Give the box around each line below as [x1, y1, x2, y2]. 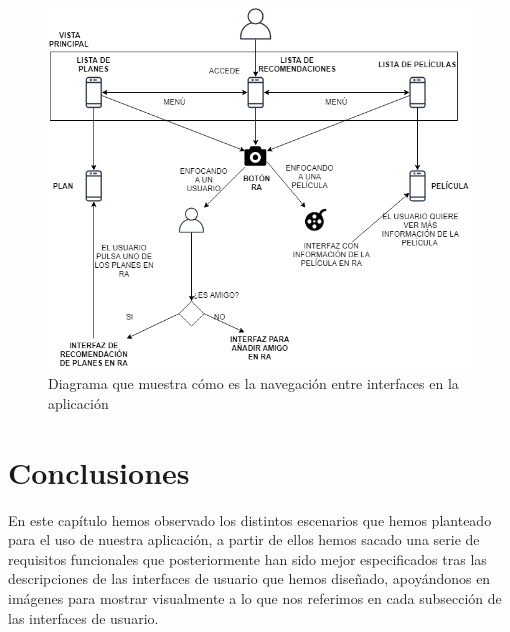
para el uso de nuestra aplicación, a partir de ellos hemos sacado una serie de [8, 529, 480, 550]
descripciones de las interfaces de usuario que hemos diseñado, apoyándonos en [8, 568, 491, 589]
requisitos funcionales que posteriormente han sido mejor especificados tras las [8, 548, 487, 569]
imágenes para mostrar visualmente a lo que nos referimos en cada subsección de [8, 588, 502, 609]
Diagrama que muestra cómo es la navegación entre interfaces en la [48, 373, 459, 394]
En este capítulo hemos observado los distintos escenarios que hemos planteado [8, 509, 492, 530]
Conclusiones [8, 451, 190, 492]
